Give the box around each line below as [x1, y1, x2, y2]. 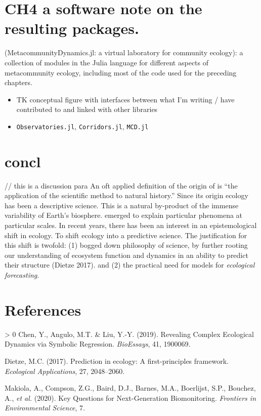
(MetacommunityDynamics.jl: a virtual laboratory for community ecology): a [5, 47, 243, 58]
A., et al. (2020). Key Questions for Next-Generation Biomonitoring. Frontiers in [5, 392, 256, 403]
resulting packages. [5, 18, 139, 39]
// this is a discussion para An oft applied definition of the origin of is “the [5, 180, 238, 191]
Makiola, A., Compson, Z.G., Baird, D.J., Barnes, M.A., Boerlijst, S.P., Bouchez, [5, 383, 256, 393]
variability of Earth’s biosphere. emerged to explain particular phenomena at [5, 210, 243, 220]
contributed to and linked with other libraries [16, 104, 158, 115]
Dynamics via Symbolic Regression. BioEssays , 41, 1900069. [5, 338, 191, 349]
